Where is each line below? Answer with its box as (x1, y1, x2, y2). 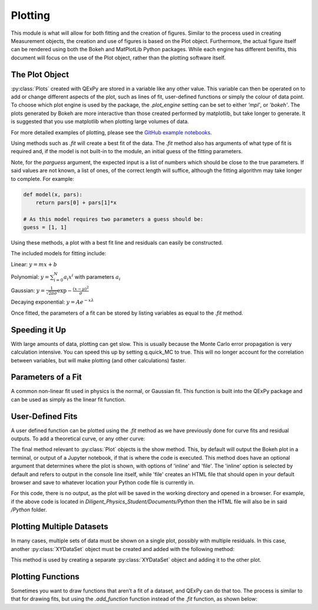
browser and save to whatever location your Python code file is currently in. (11, 479, 194, 486)
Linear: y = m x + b (11, 261, 57, 268)
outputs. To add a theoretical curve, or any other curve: (11, 435, 145, 442)
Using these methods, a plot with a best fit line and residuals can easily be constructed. (11, 239, 223, 246)
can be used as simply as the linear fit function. (11, 395, 126, 403)
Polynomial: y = (11, 273, 49, 281)
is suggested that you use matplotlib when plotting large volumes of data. (11, 118, 190, 125)
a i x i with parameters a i (63, 273, 121, 282)
